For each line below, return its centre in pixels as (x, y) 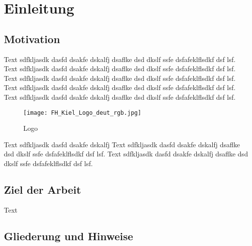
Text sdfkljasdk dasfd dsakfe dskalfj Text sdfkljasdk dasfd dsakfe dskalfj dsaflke (122, 144)
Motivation (32, 38)
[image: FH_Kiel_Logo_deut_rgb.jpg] (82, 113)
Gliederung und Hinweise (69, 236)
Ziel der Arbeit (43, 189)
